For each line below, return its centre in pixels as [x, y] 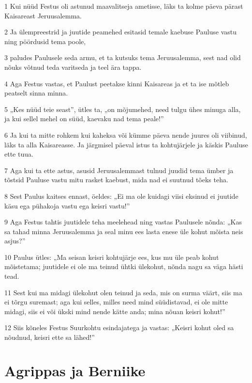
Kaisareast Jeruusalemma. [43, 15]
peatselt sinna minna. [36, 93]
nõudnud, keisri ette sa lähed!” [50, 337]
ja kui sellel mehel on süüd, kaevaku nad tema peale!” [84, 119]
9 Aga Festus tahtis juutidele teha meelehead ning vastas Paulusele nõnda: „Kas [123, 222]
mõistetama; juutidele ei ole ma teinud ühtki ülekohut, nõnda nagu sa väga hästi [124, 266]
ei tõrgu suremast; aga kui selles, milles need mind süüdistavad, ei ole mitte [116, 302]
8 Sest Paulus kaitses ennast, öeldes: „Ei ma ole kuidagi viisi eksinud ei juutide [121, 196]
